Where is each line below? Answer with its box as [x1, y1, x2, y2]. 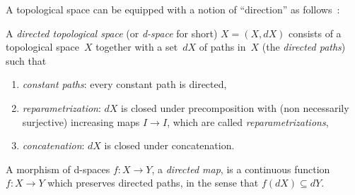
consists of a [289, 25, 342, 40]
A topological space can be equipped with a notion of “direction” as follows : [6, 2, 340, 16]
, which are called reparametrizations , [167, 114, 329, 129]
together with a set [95, 39, 178, 54]
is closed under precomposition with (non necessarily [121, 100, 349, 115]
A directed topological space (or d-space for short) [6, 25, 218, 40]
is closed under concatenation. [104, 138, 235, 153]
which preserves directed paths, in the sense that [47, 175, 259, 190]
